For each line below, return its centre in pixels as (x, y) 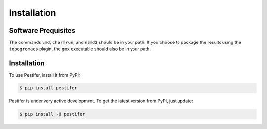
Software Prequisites (42, 30)
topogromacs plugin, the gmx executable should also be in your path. (80, 49)
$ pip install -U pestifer (52, 114)
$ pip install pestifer (48, 88)
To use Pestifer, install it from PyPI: (44, 75)
